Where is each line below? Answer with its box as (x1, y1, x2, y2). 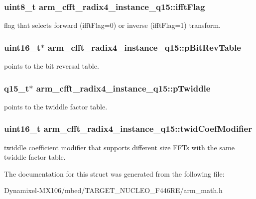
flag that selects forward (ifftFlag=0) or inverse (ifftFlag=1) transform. (4, 20, 221, 30)
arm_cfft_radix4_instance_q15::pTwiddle (36, 82, 211, 94)
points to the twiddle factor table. (4, 101, 108, 111)
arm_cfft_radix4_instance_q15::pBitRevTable (47, 41, 241, 53)
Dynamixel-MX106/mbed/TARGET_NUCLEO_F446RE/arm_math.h (4, 185, 223, 196)
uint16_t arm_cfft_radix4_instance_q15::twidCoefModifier (4, 122, 252, 135)
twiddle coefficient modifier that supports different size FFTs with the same (4, 142, 235, 152)
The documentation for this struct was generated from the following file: (4, 168, 225, 179)
